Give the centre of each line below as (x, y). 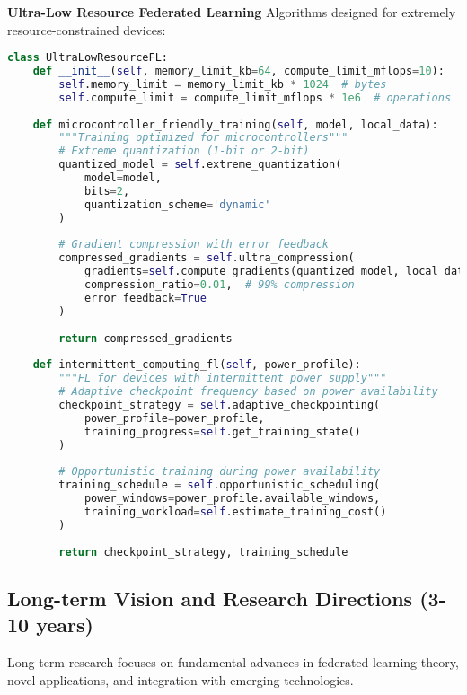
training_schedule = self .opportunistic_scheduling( (220, 485)
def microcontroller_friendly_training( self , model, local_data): (235, 124)
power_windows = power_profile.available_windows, (232, 499)
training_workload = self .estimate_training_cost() (235, 511)
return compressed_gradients (145, 338)
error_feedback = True (145, 298)
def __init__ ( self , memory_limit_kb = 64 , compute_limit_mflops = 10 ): (238, 71)
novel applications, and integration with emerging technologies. (181, 679)
